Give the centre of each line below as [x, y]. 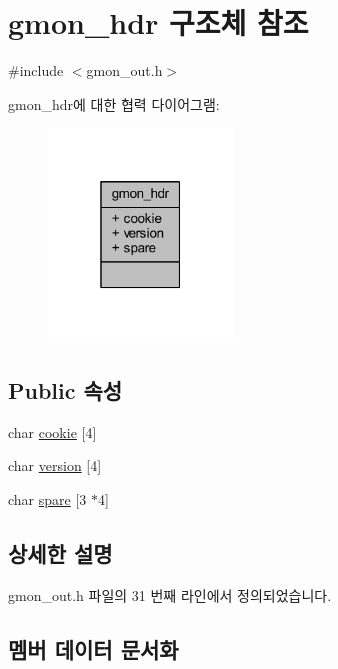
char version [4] [55, 465]
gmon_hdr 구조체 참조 [158, 22]
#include [36, 70]
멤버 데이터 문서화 [93, 648]
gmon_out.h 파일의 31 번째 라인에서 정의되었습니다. [170, 594]
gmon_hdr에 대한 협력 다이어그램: [114, 103]
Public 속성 [65, 389]
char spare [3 [47, 498]
